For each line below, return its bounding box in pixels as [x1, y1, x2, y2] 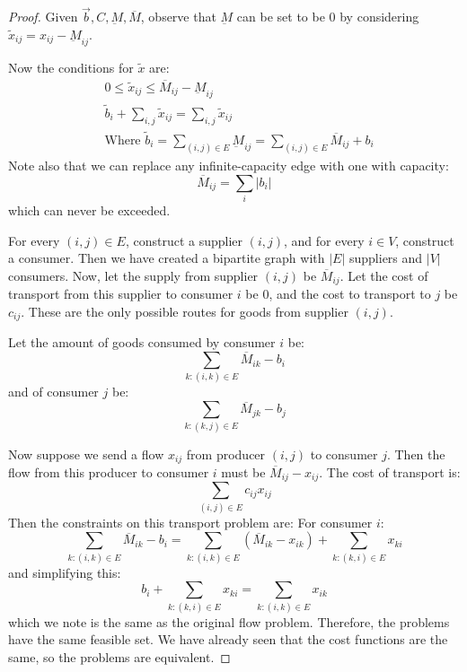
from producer [186, 444, 266, 463]
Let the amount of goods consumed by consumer [8, 333, 276, 352]
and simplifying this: [8, 563, 121, 581]
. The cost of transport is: [319, 463, 461, 481]
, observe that [140, 7, 216, 26]
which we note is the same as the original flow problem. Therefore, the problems [8, 612, 450, 631]
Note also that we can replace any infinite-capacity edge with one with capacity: [8, 155, 449, 174]
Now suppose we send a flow [8, 444, 164, 463]
